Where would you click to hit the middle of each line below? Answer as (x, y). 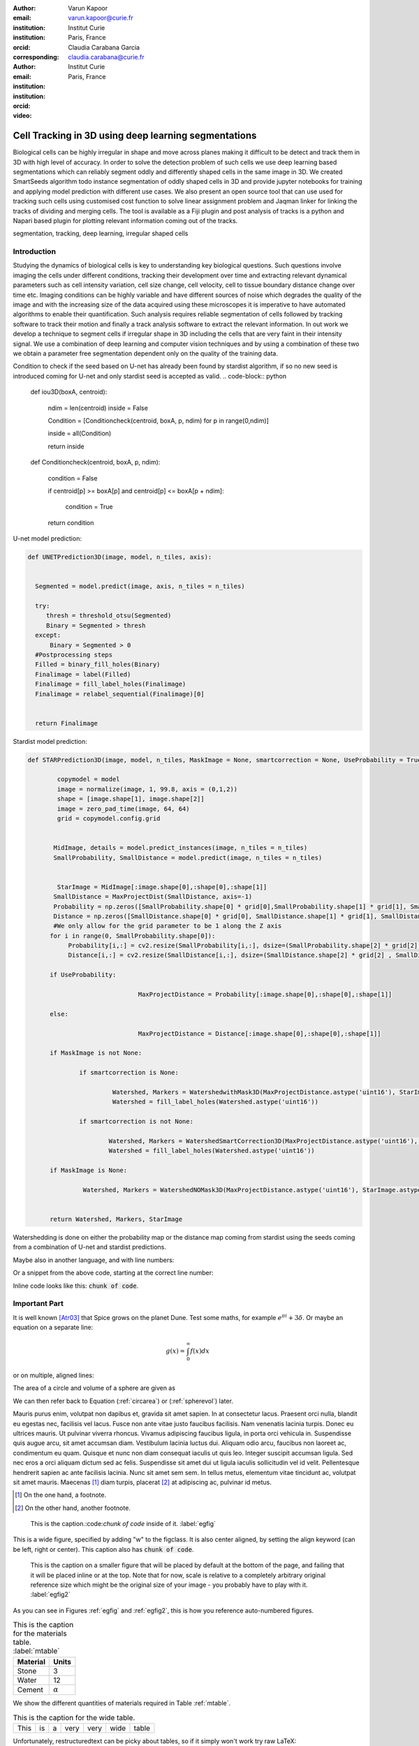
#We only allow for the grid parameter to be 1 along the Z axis (168, 926)
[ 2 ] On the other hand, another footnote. (73, 1508)
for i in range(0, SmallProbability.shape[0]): (133, 936)
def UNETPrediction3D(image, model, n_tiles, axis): (120, 557)
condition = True (89, 507)
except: (48, 635)
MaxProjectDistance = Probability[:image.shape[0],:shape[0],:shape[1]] (265, 995)
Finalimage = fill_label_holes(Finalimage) (111, 684)
